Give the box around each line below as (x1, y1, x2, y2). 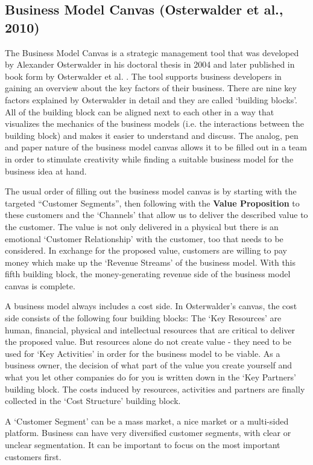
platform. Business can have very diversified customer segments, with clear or (5, 426, 291, 439)
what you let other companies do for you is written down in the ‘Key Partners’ (5, 371, 296, 383)
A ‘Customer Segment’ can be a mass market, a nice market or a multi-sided (5, 414, 289, 427)
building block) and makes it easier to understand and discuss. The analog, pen (5, 129, 299, 141)
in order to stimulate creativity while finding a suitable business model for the (5, 152, 294, 165)
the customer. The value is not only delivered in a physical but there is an (5, 220, 279, 232)
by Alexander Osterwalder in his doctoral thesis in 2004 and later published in (5, 58, 295, 71)
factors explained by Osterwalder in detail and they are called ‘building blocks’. (5, 93, 297, 106)
